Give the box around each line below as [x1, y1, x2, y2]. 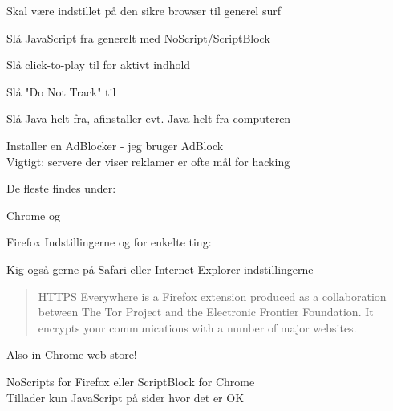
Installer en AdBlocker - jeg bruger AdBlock [6, 136, 224, 153]
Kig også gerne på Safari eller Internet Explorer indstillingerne [6, 260, 314, 277]
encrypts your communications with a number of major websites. [38, 319, 357, 336]
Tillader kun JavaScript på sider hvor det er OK [6, 389, 245, 405]
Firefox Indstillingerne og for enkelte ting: [6, 234, 212, 250]
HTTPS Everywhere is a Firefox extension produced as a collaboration [38, 287, 387, 304]
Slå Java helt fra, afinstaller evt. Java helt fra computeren [6, 110, 291, 127]
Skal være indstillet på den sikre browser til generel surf [6, 2, 281, 18]
